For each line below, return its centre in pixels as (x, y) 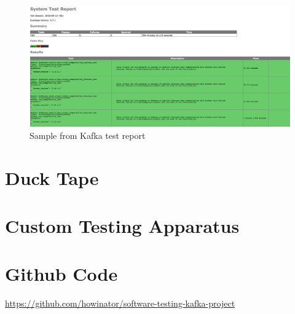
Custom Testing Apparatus (122, 226)
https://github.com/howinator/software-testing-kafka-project (120, 303)
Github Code (61, 274)
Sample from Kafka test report (88, 135)
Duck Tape (52, 177)
